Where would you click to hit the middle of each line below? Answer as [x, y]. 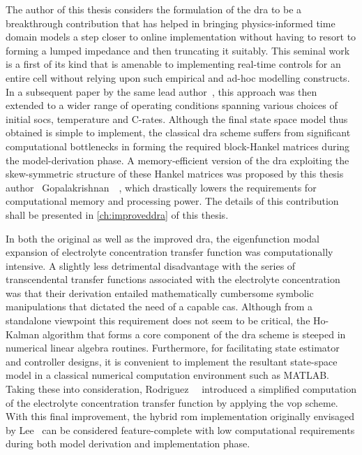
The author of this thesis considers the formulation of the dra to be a [154, 9]
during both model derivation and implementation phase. [128, 443]
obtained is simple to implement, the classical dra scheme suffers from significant [178, 132]
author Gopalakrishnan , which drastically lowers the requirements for [161, 187]
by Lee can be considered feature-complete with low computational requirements [180, 429]
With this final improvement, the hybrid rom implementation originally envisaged [180, 416]
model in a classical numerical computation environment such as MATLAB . [167, 375]
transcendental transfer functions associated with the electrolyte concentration [173, 279]
